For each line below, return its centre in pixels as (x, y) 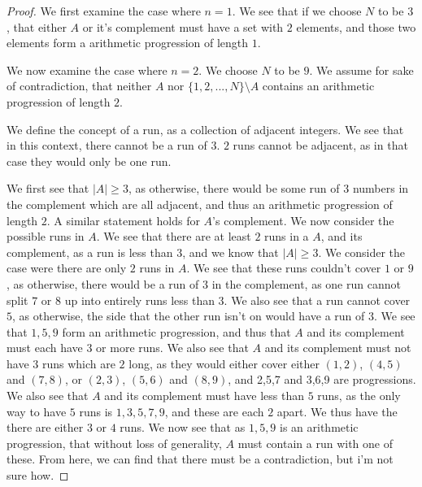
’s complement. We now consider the (303, 220)
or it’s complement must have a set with (183, 26)
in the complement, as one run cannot (306, 283)
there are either (45, 427)
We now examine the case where (87, 70)
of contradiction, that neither (79, 86)
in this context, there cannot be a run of (107, 145)
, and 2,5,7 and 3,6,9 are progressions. (322, 379)
